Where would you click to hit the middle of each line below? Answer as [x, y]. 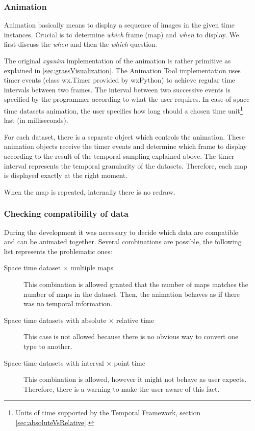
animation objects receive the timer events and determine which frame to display [126, 146]
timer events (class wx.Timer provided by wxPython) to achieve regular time [120, 80]
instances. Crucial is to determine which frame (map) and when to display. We [122, 34]
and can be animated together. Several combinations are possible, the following [123, 242]
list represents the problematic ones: [58, 251]
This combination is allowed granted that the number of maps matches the [136, 284]
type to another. [48, 346]
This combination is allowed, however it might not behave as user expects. [135, 379]
